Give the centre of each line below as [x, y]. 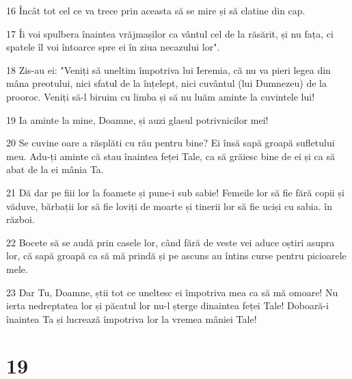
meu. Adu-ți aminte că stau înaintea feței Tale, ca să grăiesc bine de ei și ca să [171, 156]
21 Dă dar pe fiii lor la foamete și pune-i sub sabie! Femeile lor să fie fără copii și [175, 192]
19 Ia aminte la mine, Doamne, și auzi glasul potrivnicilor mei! [137, 119]
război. [21, 219]
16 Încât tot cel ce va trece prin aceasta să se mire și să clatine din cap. [156, 10]
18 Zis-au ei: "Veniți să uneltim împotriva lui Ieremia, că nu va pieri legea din [168, 69]
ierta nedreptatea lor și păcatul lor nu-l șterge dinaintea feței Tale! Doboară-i [167, 305]
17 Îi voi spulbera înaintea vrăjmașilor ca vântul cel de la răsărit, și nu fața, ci [170, 33]
